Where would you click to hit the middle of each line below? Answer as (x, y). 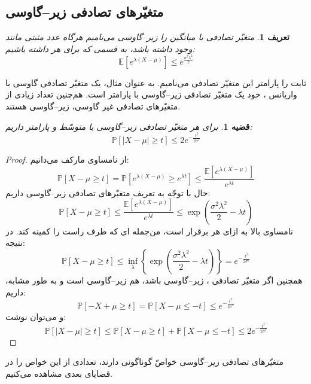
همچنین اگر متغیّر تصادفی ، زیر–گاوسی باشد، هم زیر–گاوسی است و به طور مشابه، (154, 280)
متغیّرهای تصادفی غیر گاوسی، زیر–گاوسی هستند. (93, 106)
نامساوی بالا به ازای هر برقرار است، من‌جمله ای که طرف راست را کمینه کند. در (149, 231)
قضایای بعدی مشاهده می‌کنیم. (59, 373)
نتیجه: (15, 243)
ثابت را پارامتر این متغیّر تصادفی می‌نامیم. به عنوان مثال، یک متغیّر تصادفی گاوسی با (156, 82)
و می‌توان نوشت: (36, 317)
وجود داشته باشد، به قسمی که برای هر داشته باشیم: (100, 48)
